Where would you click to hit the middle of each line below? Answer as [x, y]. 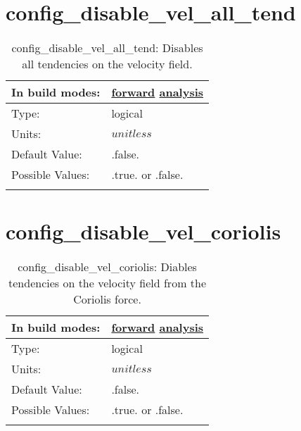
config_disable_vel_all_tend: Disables [107, 48]
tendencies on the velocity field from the [108, 283]
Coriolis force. [107, 299]
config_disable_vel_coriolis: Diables [107, 267]
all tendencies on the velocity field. [107, 64]
